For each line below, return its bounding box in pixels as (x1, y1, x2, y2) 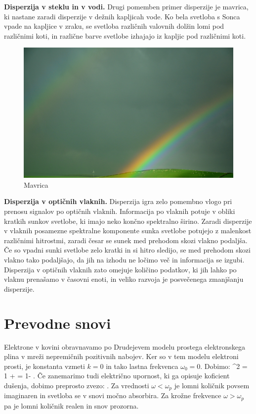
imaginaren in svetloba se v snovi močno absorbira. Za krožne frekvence (4, 390, 221, 401)
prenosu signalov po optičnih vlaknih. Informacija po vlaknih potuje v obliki (4, 206, 235, 216)
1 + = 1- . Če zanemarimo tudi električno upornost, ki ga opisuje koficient (4, 370, 230, 381)
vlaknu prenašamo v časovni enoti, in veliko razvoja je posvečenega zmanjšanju (4, 274, 244, 284)
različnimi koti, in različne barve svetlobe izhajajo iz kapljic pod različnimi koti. (4, 30, 246, 41)
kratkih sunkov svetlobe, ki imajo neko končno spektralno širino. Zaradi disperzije (4, 215, 252, 226)
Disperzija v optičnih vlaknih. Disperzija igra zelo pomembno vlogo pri (4, 196, 232, 207)
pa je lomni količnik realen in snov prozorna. (4, 400, 139, 411)
